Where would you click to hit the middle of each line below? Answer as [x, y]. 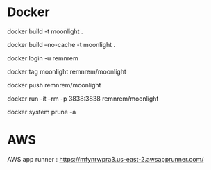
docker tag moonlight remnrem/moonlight [67, 71]
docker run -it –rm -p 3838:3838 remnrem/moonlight [83, 99]
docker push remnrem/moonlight [54, 85]
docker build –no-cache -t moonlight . [61, 44]
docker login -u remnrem [43, 58]
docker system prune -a [42, 112]
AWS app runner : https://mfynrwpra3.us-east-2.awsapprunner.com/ [105, 159]
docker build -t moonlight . [45, 31]
